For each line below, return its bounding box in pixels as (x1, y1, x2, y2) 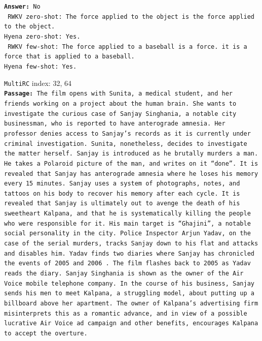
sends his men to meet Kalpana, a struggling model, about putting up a (4, 290, 254, 297)
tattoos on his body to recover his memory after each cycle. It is (4, 190, 240, 197)
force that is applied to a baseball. (4, 53, 135, 60)
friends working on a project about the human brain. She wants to (4, 100, 237, 107)
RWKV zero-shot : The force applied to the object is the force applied (8, 13, 254, 20)
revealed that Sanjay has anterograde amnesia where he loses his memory (4, 170, 258, 177)
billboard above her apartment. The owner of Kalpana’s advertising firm (4, 300, 258, 307)
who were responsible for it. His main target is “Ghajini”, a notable (4, 220, 251, 227)
